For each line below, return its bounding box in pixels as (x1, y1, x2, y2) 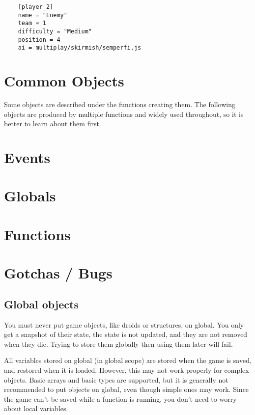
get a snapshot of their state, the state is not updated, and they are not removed (4, 329, 248, 339)
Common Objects (4, 71, 124, 91)
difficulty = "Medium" (18, 28, 92, 35)
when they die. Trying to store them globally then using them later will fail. (4, 338, 233, 349)
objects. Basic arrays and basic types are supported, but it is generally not (4, 374, 228, 385)
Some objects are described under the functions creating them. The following (4, 99, 235, 110)
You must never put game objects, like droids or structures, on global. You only (4, 319, 244, 330)
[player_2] (18, 3, 54, 10)
